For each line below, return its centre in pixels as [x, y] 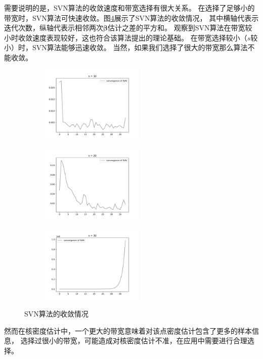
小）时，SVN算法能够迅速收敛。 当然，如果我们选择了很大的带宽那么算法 [126, 47]
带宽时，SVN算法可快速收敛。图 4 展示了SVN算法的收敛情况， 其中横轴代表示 [131, 17]
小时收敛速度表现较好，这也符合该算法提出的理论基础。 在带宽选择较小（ [126, 37]
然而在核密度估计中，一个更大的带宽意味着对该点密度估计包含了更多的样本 [128, 330]
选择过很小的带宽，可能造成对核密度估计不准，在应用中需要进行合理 [134, 341]
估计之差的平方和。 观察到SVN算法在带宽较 [180, 28]
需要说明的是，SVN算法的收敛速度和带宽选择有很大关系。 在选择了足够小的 [129, 8]
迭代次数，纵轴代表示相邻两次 [54, 28]
